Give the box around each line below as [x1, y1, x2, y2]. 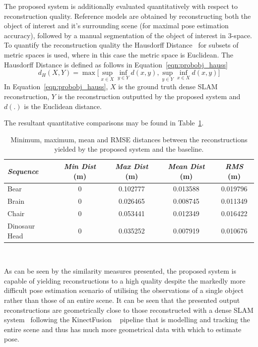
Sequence [7, 166, 39, 176]
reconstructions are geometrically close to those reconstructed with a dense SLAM [4, 304, 254, 315]
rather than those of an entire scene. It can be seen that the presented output [4, 294, 240, 305]
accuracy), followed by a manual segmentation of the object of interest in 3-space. [4, 30, 252, 40]
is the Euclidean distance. [24, 101, 102, 111]
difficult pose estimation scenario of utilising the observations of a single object [4, 285, 244, 295]
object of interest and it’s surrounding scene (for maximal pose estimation [4, 20, 229, 31]
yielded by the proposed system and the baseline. [54, 144, 204, 154]
